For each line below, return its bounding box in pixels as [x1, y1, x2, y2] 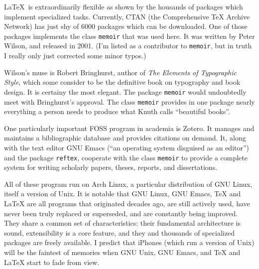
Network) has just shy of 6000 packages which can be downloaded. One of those [4, 21, 248, 31]
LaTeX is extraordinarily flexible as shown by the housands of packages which [4, 1, 243, 11]
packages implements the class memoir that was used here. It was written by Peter [4, 30, 255, 41]
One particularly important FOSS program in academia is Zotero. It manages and [4, 123, 255, 133]
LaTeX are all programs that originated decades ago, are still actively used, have [4, 198, 250, 208]
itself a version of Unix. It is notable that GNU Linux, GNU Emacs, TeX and [4, 188, 241, 199]
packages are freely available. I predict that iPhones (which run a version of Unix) [4, 237, 255, 248]
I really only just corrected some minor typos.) [4, 50, 146, 61]
